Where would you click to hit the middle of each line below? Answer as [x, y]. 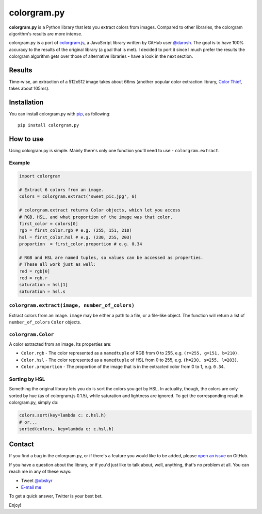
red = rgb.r [33, 278]
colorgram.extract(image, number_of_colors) [72, 305]
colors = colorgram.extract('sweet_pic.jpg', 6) [78, 197]
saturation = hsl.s [42, 291]
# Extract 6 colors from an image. [61, 190]
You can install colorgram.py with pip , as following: [60, 114]
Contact [21, 444]
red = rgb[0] [35, 271]
